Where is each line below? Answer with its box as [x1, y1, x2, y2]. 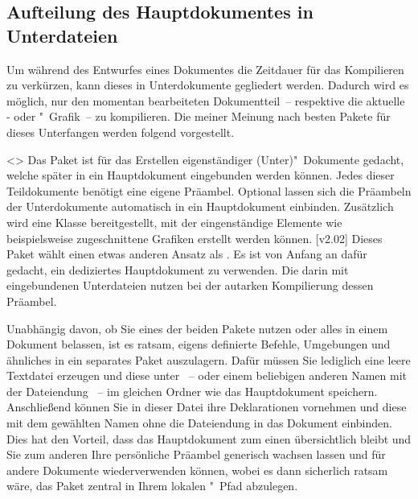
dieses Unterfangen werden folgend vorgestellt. [6, 123, 235, 140]
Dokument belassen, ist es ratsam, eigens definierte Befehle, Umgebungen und [6, 336, 391, 353]
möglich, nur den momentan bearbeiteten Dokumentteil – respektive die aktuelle [6, 92, 405, 109]
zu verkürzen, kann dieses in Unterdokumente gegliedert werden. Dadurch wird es [6, 76, 409, 93]
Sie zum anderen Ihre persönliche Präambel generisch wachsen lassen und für [6, 446, 386, 463]
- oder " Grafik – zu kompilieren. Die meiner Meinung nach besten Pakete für [6, 108, 391, 125]
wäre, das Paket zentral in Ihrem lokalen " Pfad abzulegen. [6, 477, 298, 494]
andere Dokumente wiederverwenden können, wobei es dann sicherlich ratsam [6, 461, 388, 478]
